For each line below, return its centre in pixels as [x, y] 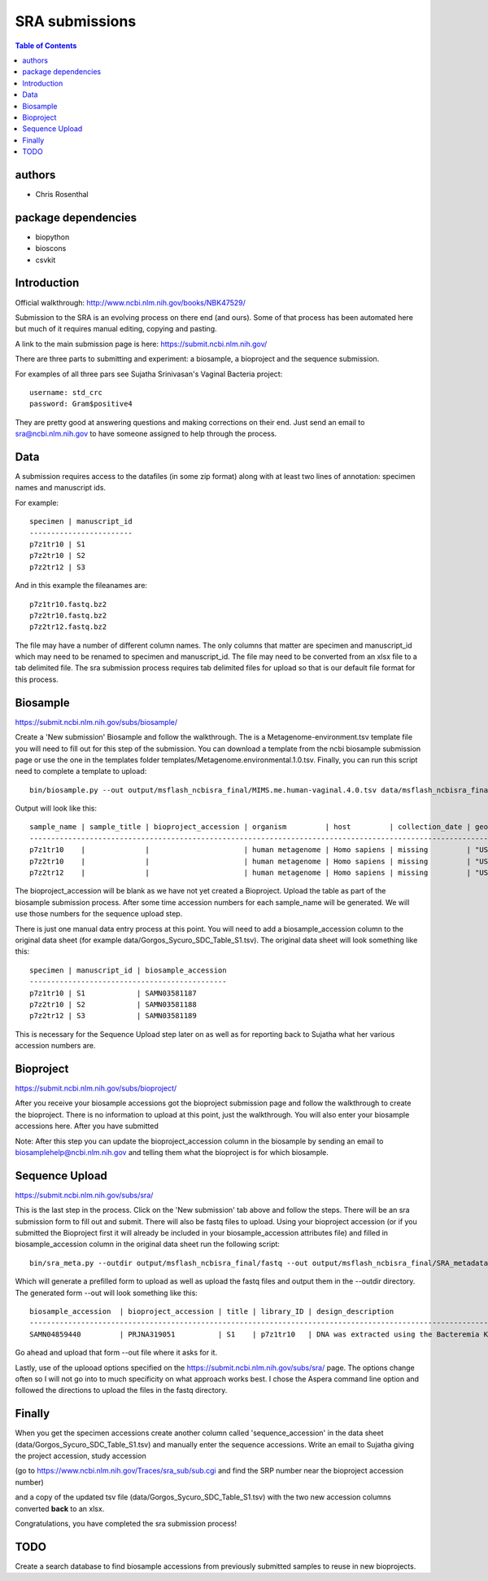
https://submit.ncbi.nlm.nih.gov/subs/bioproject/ [96, 1088]
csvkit [46, 260]
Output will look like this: [56, 808]
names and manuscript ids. [60, 488]
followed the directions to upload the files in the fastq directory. [121, 1390]
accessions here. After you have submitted [87, 1126]
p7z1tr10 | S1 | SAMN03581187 [113, 993]
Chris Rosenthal [62, 194]
